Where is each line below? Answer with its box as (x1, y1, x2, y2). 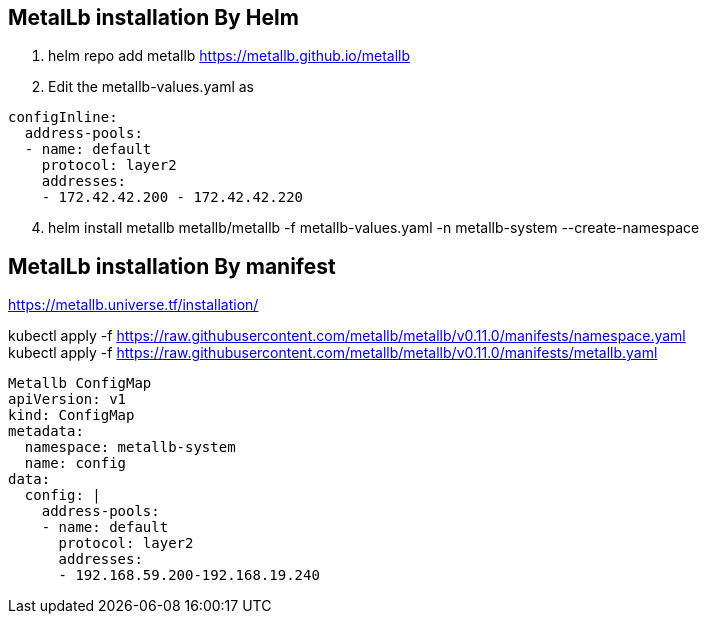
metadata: (8, 423, 84, 440)
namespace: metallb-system (24, 439, 236, 456)
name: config (24, 455, 127, 472)
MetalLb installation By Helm (8, 5, 299, 30)
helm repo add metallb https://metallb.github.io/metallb (48, 47, 410, 65)
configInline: (8, 109, 118, 126)
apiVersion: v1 (8, 391, 127, 408)
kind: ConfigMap (8, 407, 135, 424)
